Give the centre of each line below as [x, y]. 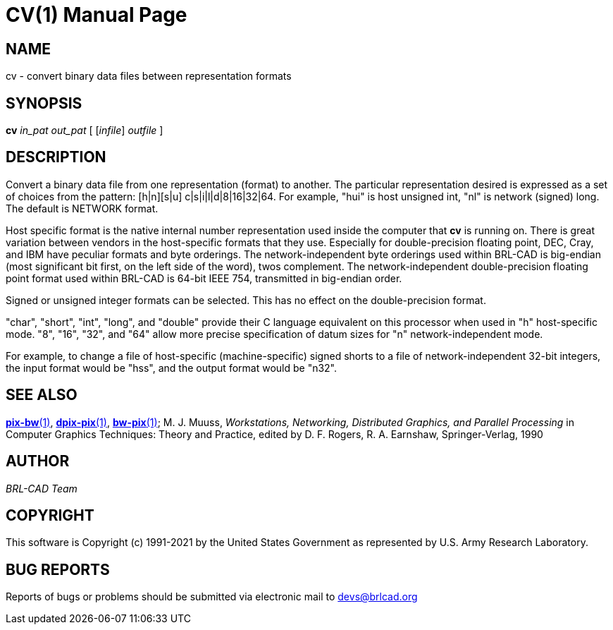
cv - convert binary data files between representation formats [149, 76]
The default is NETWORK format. [82, 208]
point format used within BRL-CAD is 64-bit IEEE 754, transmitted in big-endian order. [204, 278]
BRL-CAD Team [42, 488]
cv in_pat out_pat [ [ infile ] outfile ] [85, 131]
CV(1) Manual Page [97, 15]
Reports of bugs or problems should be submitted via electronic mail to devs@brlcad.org [212, 597]
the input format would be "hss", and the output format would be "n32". [172, 368]
